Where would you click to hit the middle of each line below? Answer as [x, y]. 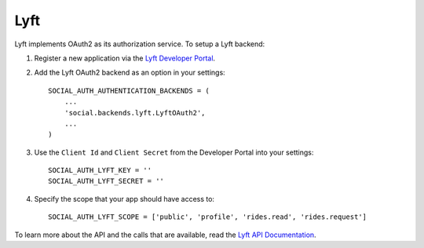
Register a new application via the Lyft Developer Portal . [125, 58]
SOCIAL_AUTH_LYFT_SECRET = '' [106, 181]
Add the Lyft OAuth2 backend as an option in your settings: [130, 73]
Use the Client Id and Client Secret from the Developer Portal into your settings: [174, 152]
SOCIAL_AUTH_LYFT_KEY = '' [100, 170]
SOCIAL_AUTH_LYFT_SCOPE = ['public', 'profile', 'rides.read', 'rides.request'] [208, 217]
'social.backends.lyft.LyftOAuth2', [135, 113]
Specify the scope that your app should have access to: [124, 199]
